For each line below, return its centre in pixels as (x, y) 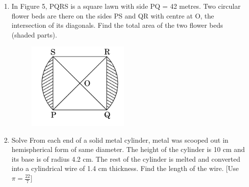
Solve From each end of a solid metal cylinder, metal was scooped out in (120, 140)
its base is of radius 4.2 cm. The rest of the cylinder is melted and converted (126, 159)
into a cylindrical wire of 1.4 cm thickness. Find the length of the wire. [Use (125, 168)
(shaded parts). (34, 34)
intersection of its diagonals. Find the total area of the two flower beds (117, 25)
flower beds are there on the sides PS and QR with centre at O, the (113, 15)
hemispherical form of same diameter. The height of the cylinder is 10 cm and (128, 149)
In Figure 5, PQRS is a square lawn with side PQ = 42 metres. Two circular (126, 6)
